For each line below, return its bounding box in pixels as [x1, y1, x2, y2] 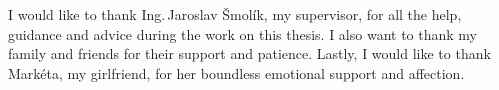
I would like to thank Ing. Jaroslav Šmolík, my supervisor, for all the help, [8, 4, 462, 24]
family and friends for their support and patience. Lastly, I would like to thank [8, 43, 491, 64]
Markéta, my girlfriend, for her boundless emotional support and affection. [8, 62, 465, 83]
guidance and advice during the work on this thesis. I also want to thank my [8, 23, 477, 44]
